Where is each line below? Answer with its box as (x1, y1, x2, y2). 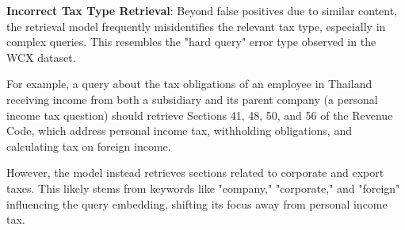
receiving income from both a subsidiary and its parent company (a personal (6, 90, 378, 107)
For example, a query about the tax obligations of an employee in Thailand (6, 75, 373, 92)
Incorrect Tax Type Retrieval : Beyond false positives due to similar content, (6, 2, 398, 18)
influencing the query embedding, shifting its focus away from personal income (6, 195, 388, 212)
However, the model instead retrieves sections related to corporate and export (6, 164, 384, 181)
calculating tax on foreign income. (6, 137, 171, 154)
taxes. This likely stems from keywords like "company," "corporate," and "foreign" (6, 179, 400, 196)
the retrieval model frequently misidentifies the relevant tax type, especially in (6, 17, 386, 34)
